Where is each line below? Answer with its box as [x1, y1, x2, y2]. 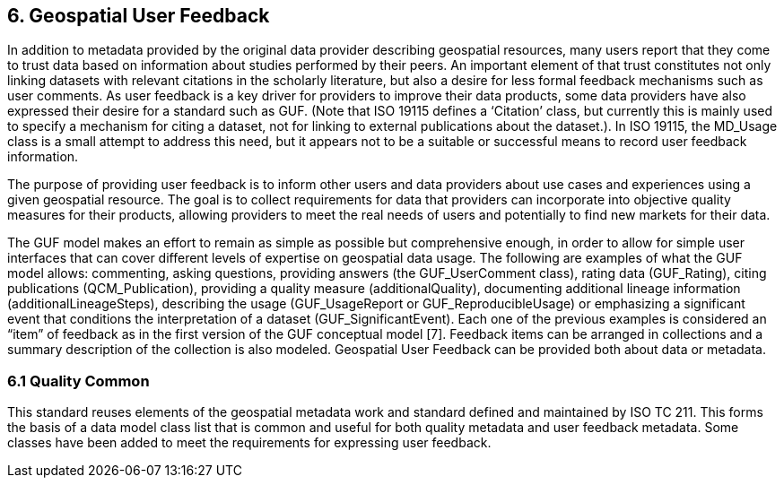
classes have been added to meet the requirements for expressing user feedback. [7, 435, 492, 451]
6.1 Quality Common [7, 371, 150, 390]
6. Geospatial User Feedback [7, 4, 270, 27]
